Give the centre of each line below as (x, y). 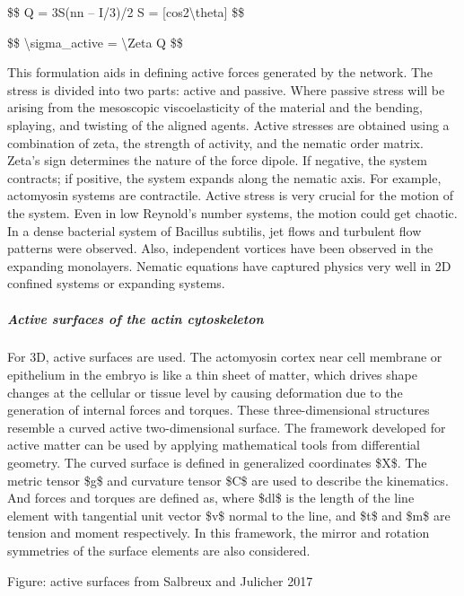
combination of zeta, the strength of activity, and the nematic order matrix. (215, 142)
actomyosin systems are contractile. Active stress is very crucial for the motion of (230, 195)
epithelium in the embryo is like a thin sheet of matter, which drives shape (212, 375)
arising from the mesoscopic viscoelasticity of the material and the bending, (215, 107)
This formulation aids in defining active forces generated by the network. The (220, 72)
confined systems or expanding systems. (116, 283)
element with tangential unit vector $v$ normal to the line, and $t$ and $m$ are (229, 515)
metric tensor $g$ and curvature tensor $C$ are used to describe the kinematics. (228, 480)
